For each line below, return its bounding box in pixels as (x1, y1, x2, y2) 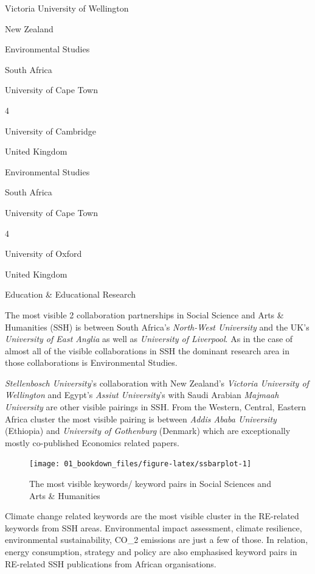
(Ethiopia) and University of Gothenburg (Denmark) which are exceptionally (5, 424, 291, 437)
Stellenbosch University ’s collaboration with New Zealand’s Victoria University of (5, 376, 309, 389)
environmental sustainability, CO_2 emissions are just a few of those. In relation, (5, 533, 308, 546)
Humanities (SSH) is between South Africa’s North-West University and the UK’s (5, 320, 310, 333)
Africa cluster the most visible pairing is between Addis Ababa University (5, 412, 277, 425)
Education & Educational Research (5, 288, 136, 301)
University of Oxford (5, 247, 82, 260)
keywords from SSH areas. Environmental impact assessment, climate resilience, (5, 521, 302, 534)
